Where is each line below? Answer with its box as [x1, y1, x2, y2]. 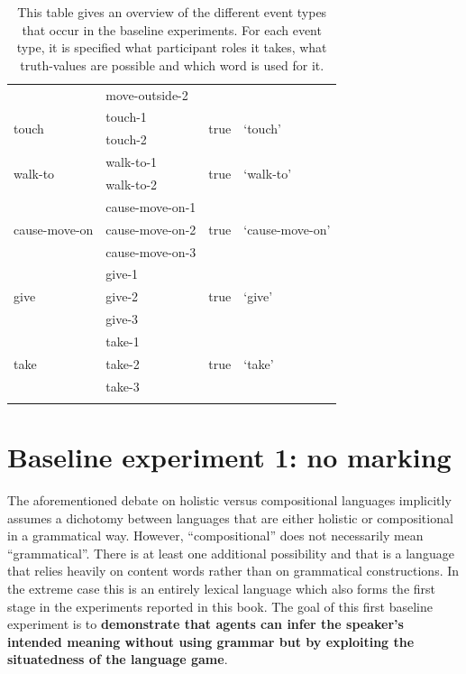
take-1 [105, 331, 140, 350]
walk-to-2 [105, 175, 158, 193]
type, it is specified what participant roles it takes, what [16, 38, 327, 57]
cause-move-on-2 [105, 219, 196, 238]
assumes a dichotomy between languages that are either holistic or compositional [7, 508, 453, 527]
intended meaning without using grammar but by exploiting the [7, 632, 415, 651]
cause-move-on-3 [105, 242, 196, 261]
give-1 [105, 264, 139, 283]
